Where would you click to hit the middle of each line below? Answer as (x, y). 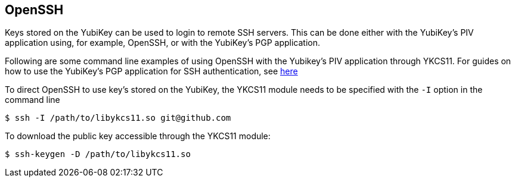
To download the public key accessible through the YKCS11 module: (138, 136)
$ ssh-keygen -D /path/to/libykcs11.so (98, 154)
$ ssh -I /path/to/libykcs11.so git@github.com (118, 118)
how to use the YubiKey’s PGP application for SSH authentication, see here (151, 71)
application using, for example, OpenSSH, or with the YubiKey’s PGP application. (163, 43)
